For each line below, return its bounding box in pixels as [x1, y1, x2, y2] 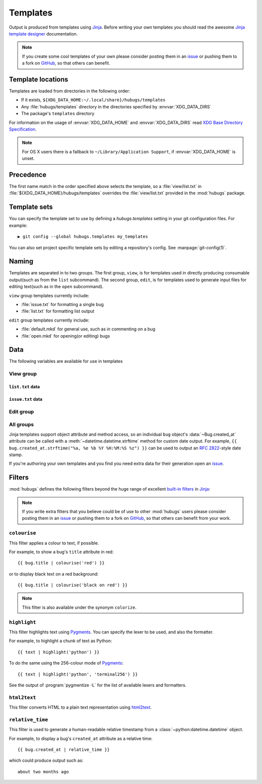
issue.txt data [9, 396, 43, 402]
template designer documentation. [9, 31, 78, 36]
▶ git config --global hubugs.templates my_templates [17, 234, 148, 239]
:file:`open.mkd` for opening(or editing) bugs [21, 333, 110, 339]
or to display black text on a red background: [9, 571, 99, 577]
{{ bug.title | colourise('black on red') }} [17, 582, 128, 588]
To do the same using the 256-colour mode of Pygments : [9, 660, 124, 666]
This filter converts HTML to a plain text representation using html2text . [9, 704, 152, 710]
